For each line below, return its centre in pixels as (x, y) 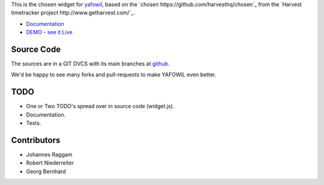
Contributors (36, 140)
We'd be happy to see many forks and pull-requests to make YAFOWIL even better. (114, 74)
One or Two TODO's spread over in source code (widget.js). (100, 106)
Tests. (34, 123)
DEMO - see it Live (49, 32)
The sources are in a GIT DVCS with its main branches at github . (90, 64)
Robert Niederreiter (50, 163)
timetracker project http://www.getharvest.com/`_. (73, 13)
